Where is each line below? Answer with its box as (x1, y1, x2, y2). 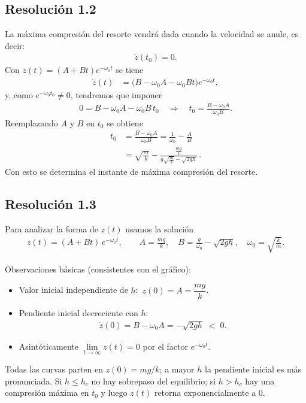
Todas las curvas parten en (5, 362, 104, 375)
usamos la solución (125, 222, 194, 235)
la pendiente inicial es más (204, 362, 302, 375)
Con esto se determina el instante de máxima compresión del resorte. (5, 165, 258, 177)
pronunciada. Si (5, 374, 62, 387)
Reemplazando (5, 116, 58, 129)
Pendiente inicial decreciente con (19, 307, 138, 319)
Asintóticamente (19, 340, 79, 352)
